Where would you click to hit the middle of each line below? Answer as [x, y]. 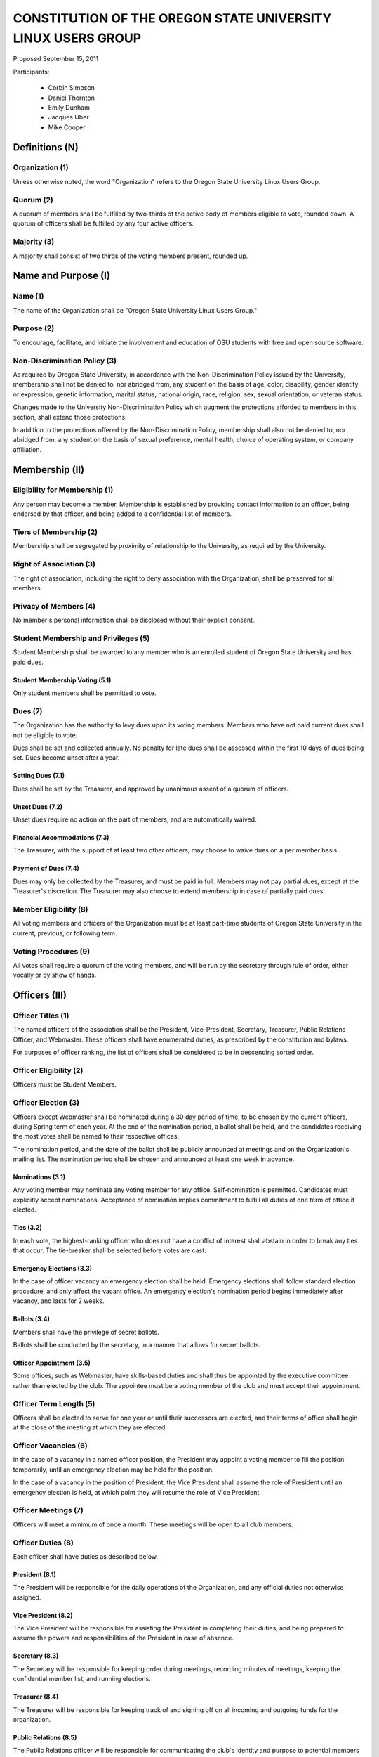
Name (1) [28, 297]
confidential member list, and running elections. [82, 1679]
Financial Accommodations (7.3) [61, 838]
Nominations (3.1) [39, 1177]
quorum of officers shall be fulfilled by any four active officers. [104, 223]
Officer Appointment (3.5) [52, 1363]
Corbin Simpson [71, 88]
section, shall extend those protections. [70, 417]
